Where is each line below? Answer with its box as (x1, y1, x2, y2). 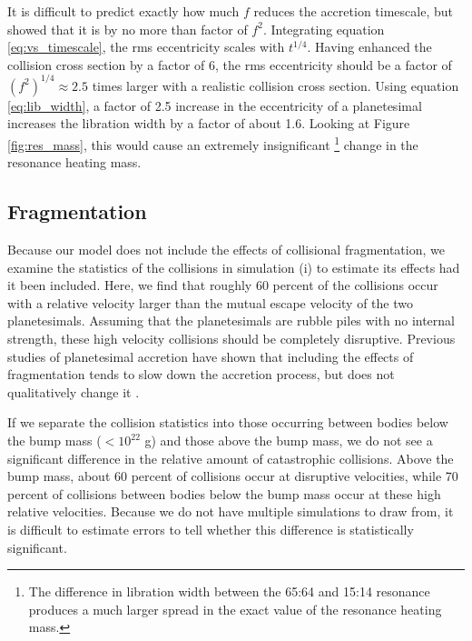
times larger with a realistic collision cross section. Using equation (92, 75, 459, 95)
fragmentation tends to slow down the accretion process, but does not (7, 365, 395, 384)
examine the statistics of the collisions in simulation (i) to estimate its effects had (7, 257, 460, 276)
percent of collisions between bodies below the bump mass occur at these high (7, 484, 441, 503)
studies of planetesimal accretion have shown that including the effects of (7, 346, 414, 366)
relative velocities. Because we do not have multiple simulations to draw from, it (7, 502, 454, 521)
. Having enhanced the (307, 37, 432, 56)
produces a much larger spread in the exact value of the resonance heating (28, 599, 442, 618)
